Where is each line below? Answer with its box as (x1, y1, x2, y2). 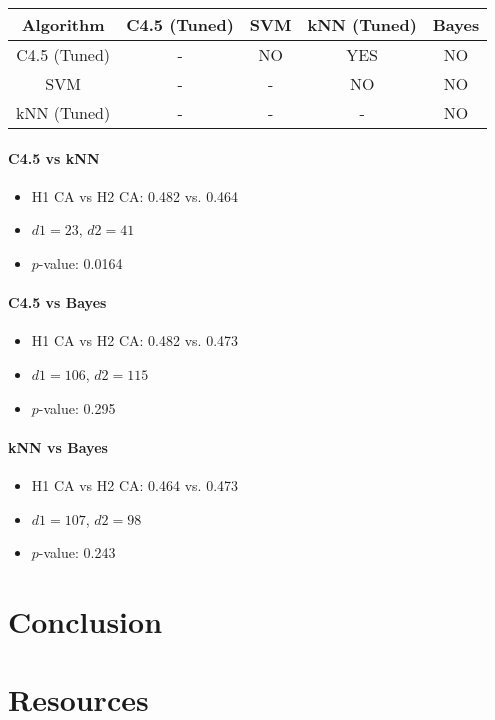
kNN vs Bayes (8, 436, 108, 457)
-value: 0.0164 (38, 252, 123, 273)
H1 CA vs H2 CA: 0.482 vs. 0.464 (31, 185, 239, 206)
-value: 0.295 (38, 397, 116, 418)
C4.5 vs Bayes (8, 292, 107, 313)
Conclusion (8, 600, 163, 641)
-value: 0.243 (38, 542, 116, 563)
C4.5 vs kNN (8, 147, 100, 168)
